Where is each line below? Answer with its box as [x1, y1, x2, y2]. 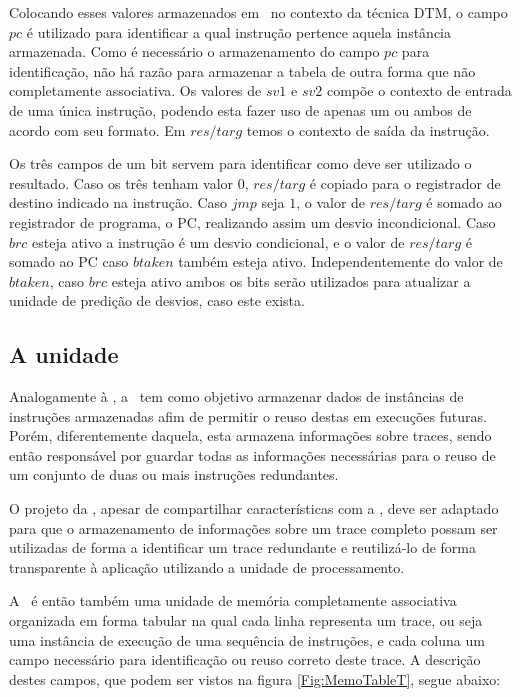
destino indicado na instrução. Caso [9, 192, 228, 213]
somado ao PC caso [9, 251, 129, 272]
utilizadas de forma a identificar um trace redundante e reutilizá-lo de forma [9, 537, 476, 558]
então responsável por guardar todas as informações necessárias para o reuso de [9, 444, 496, 465]
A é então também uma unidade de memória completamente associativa [9, 590, 457, 611]
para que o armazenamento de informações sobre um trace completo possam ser [9, 517, 498, 538]
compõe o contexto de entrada [326, 80, 512, 101]
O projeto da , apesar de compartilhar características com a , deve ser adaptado [9, 498, 499, 519]
